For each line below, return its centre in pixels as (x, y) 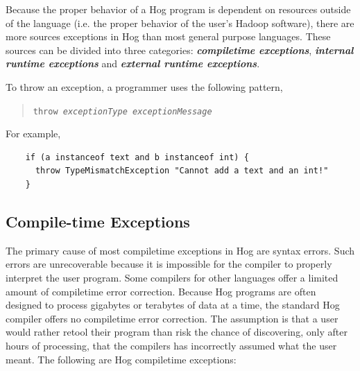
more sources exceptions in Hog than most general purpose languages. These (168, 36)
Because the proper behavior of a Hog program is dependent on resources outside (178, 9)
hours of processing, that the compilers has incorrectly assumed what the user (171, 345)
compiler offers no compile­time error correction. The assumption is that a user (172, 318)
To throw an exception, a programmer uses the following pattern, (144, 86)
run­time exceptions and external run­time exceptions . (133, 63)
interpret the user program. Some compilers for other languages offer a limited (172, 277)
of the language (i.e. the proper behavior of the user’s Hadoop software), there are (180, 23)
